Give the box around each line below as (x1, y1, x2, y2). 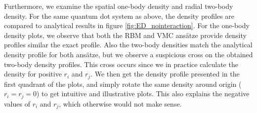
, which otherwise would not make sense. (59, 98, 182, 109)
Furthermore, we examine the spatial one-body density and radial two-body (4, 1, 233, 11)
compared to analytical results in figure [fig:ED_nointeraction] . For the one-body (4, 20, 250, 31)
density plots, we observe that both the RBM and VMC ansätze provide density (4, 30, 247, 40)
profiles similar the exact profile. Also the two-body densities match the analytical (4, 39, 253, 50)
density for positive (4, 69, 62, 79)
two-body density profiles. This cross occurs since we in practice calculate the (4, 59, 238, 69)
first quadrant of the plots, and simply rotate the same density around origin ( (4, 78, 242, 89)
